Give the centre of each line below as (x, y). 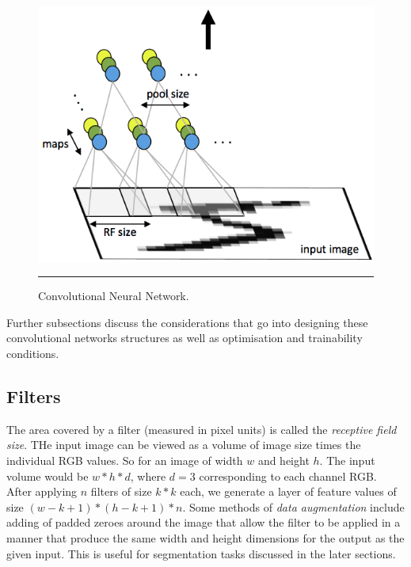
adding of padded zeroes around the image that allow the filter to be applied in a (204, 522)
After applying (42, 491)
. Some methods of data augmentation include (293, 506)
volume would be (48, 476)
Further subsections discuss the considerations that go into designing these (187, 322)
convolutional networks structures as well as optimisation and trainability (185, 338)
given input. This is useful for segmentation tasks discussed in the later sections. (201, 553)
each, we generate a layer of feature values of (288, 491)
